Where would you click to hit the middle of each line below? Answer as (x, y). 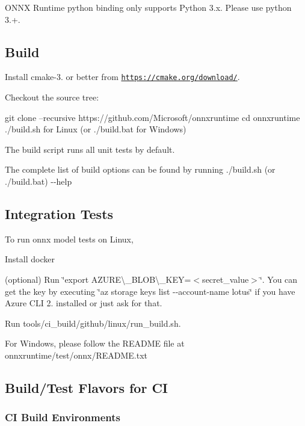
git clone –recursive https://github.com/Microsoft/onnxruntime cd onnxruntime (152, 117)
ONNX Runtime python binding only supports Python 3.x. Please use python (148, 7)
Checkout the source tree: (52, 97)
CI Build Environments (63, 417)
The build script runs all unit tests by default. (90, 149)
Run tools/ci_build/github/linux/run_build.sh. (93, 323)
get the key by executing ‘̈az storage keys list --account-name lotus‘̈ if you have (150, 291)
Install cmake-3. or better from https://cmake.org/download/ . (122, 77)
